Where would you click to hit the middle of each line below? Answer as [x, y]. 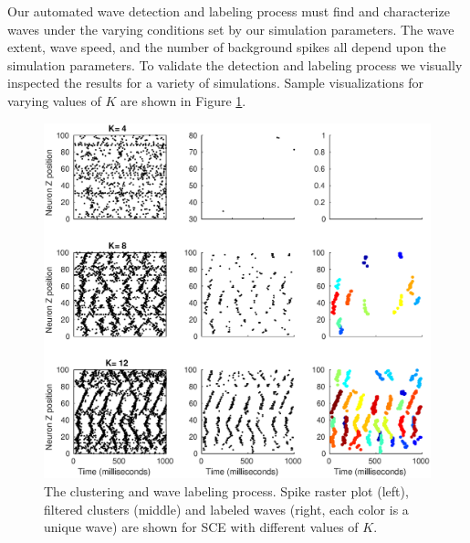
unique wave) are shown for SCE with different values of [201, 527]
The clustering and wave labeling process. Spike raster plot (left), [226, 490]
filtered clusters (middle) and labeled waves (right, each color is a [226, 509]
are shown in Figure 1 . [183, 100]
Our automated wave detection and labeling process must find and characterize [229, 11]
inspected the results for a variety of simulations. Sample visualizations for [216, 83]
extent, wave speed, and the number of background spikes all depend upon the [227, 47]
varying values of [54, 100]
